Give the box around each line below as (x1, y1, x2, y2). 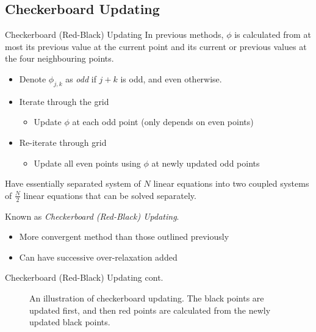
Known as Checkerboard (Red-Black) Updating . (5, 209, 179, 222)
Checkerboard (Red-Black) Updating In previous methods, (5, 28, 224, 41)
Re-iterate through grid (19, 135, 107, 148)
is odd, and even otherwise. (120, 72, 222, 85)
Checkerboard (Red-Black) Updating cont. (5, 271, 163, 284)
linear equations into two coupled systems (153, 177, 309, 190)
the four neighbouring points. (5, 52, 114, 65)
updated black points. (29, 316, 110, 328)
